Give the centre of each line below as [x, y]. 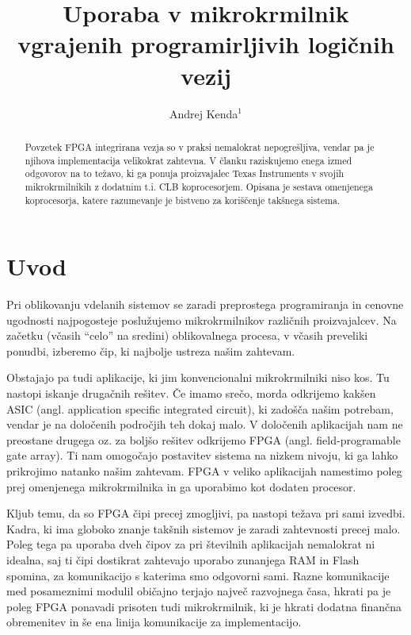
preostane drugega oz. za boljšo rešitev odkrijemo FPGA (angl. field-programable [204, 439]
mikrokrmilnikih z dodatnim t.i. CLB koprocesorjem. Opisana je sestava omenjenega [199, 186]
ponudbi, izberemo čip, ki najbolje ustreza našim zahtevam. [151, 350]
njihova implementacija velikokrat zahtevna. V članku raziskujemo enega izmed [188, 160]
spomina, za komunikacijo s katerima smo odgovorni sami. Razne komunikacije [198, 575]
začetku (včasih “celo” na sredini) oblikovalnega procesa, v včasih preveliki [187, 335]
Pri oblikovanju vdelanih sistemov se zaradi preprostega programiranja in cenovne [205, 304]
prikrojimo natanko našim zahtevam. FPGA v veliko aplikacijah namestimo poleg [204, 471]
